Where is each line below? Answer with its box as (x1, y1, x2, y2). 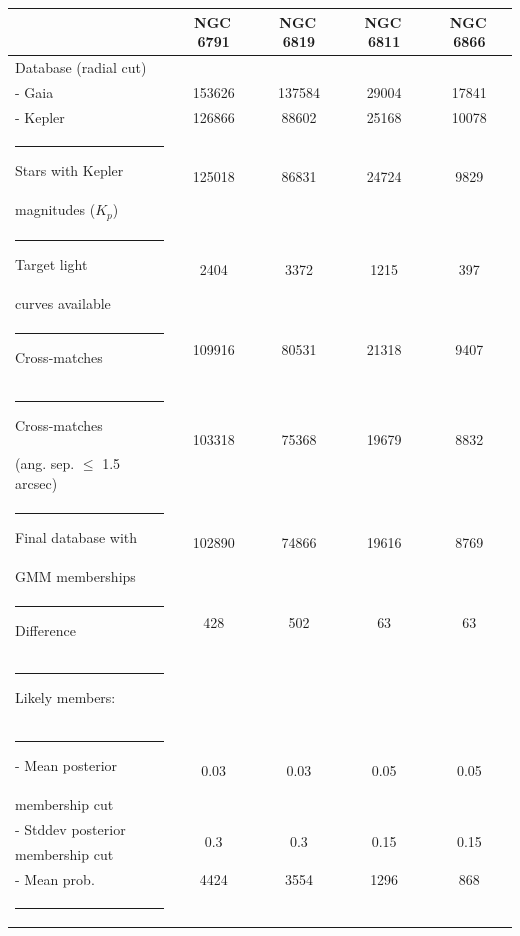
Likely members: (15, 687, 116, 708)
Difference (15, 619, 76, 640)
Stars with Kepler (15, 160, 124, 181)
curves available (15, 292, 111, 313)
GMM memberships (15, 565, 136, 586)
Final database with (15, 526, 138, 547)
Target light (15, 254, 88, 275)
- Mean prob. (15, 868, 95, 889)
